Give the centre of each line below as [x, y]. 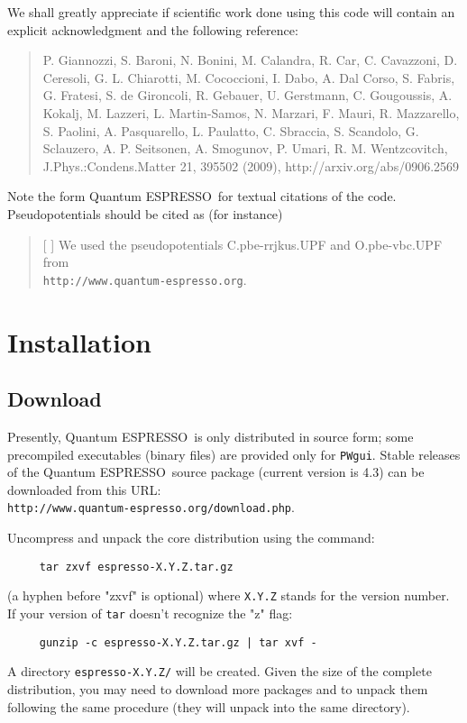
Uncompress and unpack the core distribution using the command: [191, 538]
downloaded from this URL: [84, 489]
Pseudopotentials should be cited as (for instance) [145, 213]
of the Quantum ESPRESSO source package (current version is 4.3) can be [216, 472]
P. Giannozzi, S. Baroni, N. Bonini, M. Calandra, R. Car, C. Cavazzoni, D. [250, 60]
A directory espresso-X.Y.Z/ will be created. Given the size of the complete [220, 671]
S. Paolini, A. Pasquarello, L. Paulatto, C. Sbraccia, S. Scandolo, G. [231, 130]
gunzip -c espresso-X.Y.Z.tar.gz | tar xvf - [178, 642]
